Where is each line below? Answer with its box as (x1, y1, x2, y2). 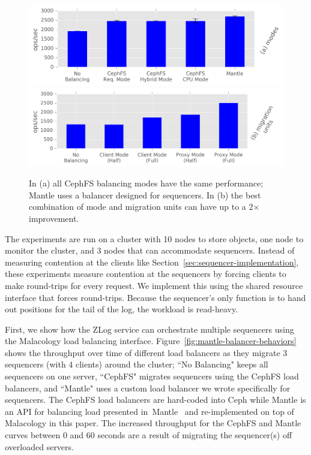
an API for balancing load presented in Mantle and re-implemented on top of (5, 405, 294, 417)
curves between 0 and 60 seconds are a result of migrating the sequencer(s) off (5, 429, 292, 441)
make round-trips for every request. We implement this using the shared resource (5, 279, 303, 291)
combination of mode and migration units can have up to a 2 (29, 200, 253, 213)
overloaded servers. (5, 440, 74, 453)
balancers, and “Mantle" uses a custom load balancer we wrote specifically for (5, 381, 291, 394)
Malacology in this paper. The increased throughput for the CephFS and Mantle (5, 417, 301, 429)
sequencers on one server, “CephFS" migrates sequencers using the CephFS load (5, 370, 299, 382)
